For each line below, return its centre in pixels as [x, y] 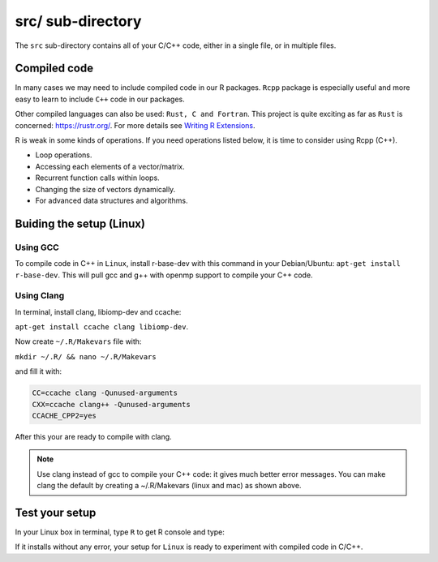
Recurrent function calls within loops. [97, 178]
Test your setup [56, 512]
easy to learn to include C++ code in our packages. [100, 99]
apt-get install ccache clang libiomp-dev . [102, 327]
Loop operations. [64, 155]
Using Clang [40, 296]
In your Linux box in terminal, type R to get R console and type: [120, 532]
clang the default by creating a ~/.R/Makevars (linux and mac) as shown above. [169, 486]
